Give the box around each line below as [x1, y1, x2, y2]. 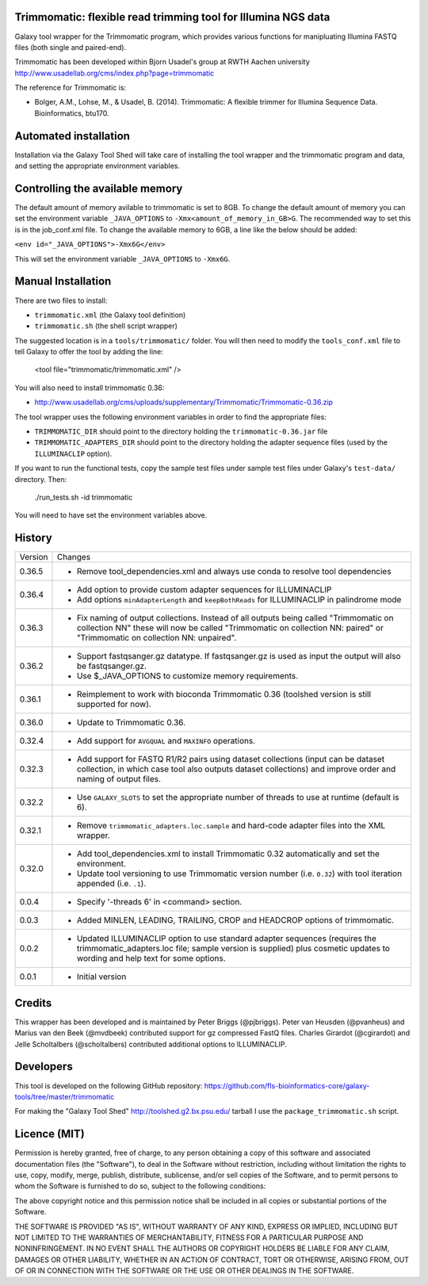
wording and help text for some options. [76, 953, 226, 964]
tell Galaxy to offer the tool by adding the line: [14, 347, 164, 357]
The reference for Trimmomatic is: [14, 83, 127, 93]
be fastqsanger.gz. [76, 660, 147, 671]
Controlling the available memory [14, 182, 183, 195]
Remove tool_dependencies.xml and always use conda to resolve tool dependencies [76, 566, 392, 577]
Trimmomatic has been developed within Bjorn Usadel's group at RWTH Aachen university [14, 57, 311, 67]
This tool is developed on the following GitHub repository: [14, 1080, 203, 1090]
